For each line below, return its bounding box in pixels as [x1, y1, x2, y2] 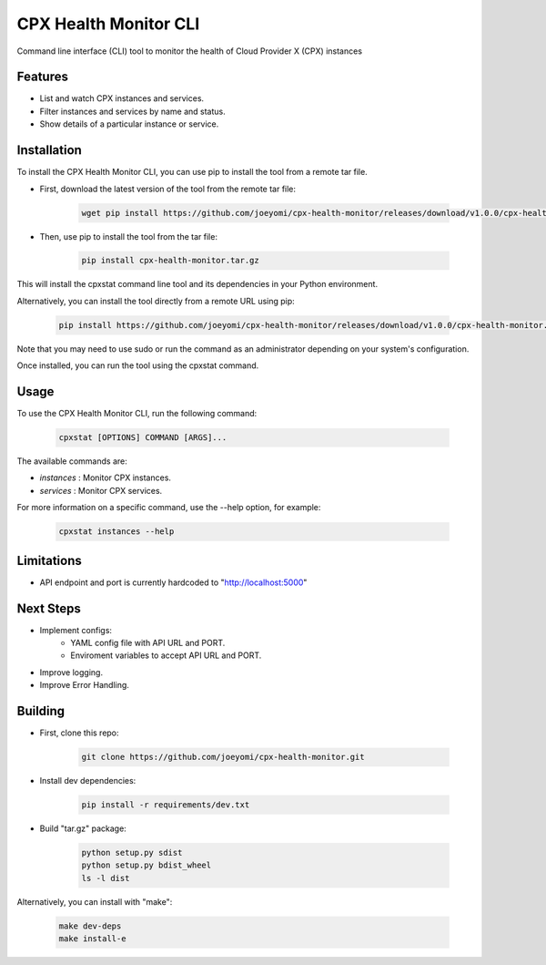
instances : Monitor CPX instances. [39, 472, 172, 483]
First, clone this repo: [39, 727, 119, 738]
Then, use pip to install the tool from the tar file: [39, 231, 218, 241]
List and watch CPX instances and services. [39, 93, 205, 104]
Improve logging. [39, 666, 104, 678]
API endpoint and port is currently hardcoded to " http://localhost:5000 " [39, 577, 308, 588]
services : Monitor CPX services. [39, 485, 163, 496]
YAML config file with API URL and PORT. [70, 638, 226, 649]
